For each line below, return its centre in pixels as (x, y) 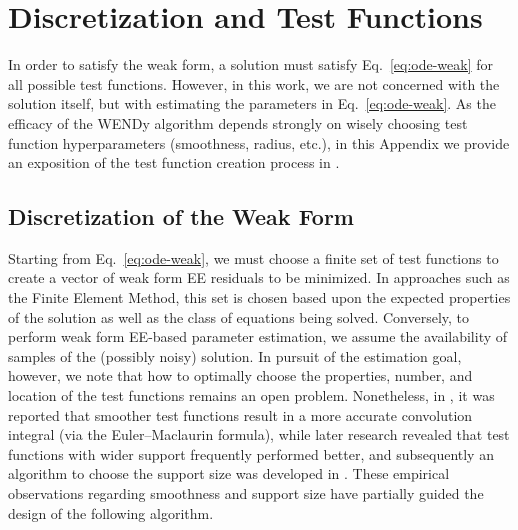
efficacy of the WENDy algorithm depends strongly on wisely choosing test (238, 122)
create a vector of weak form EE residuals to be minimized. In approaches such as (259, 277)
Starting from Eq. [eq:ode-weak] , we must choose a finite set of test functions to (253, 257)
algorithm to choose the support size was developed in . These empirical (229, 473)
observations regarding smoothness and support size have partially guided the (246, 493)
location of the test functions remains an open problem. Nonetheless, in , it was (251, 395)
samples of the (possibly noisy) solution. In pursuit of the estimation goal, (235, 355)
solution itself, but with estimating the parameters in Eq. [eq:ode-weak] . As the (252, 103)
